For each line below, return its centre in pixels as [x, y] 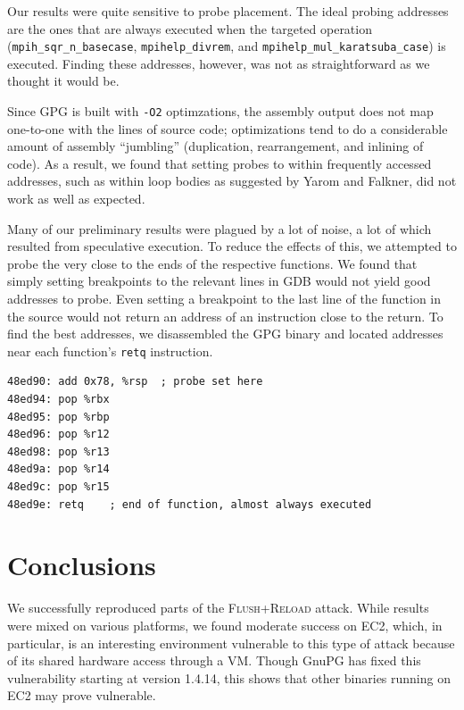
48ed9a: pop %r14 [58, 469]
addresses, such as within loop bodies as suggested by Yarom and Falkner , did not [232, 181]
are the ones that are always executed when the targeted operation [190, 28]
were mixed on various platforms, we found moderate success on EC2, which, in [225, 625]
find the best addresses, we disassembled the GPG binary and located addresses [225, 334]
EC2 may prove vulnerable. [82, 695]
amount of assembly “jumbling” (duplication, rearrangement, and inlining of [215, 146]
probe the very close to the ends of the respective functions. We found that [212, 263]
